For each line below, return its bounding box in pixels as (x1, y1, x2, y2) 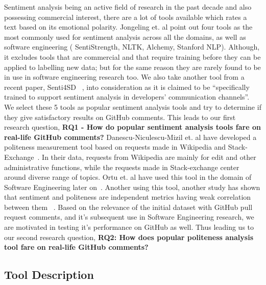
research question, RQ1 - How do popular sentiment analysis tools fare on (4, 122, 261, 132)
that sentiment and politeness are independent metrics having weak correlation (4, 192, 251, 202)
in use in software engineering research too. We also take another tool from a (4, 72, 245, 82)
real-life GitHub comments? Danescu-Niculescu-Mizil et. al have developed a (4, 131, 257, 142)
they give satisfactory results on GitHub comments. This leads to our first (4, 111, 236, 122)
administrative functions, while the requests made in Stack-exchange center (4, 161, 239, 172)
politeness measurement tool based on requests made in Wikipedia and (4, 141, 226, 152)
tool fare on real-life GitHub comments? (4, 242, 149, 252)
